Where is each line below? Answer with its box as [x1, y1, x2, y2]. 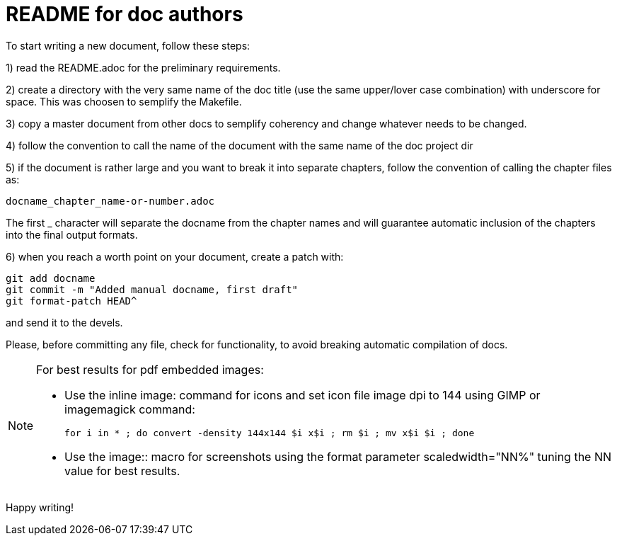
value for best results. [64, 463, 180, 478]
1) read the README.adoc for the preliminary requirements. [6, 61, 281, 74]
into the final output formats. [6, 228, 138, 241]
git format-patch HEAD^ [6, 295, 137, 307]
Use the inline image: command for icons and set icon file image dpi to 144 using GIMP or [64, 387, 541, 402]
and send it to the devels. [6, 316, 123, 329]
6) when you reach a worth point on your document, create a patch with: [6, 250, 344, 263]
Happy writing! [6, 501, 74, 513]
